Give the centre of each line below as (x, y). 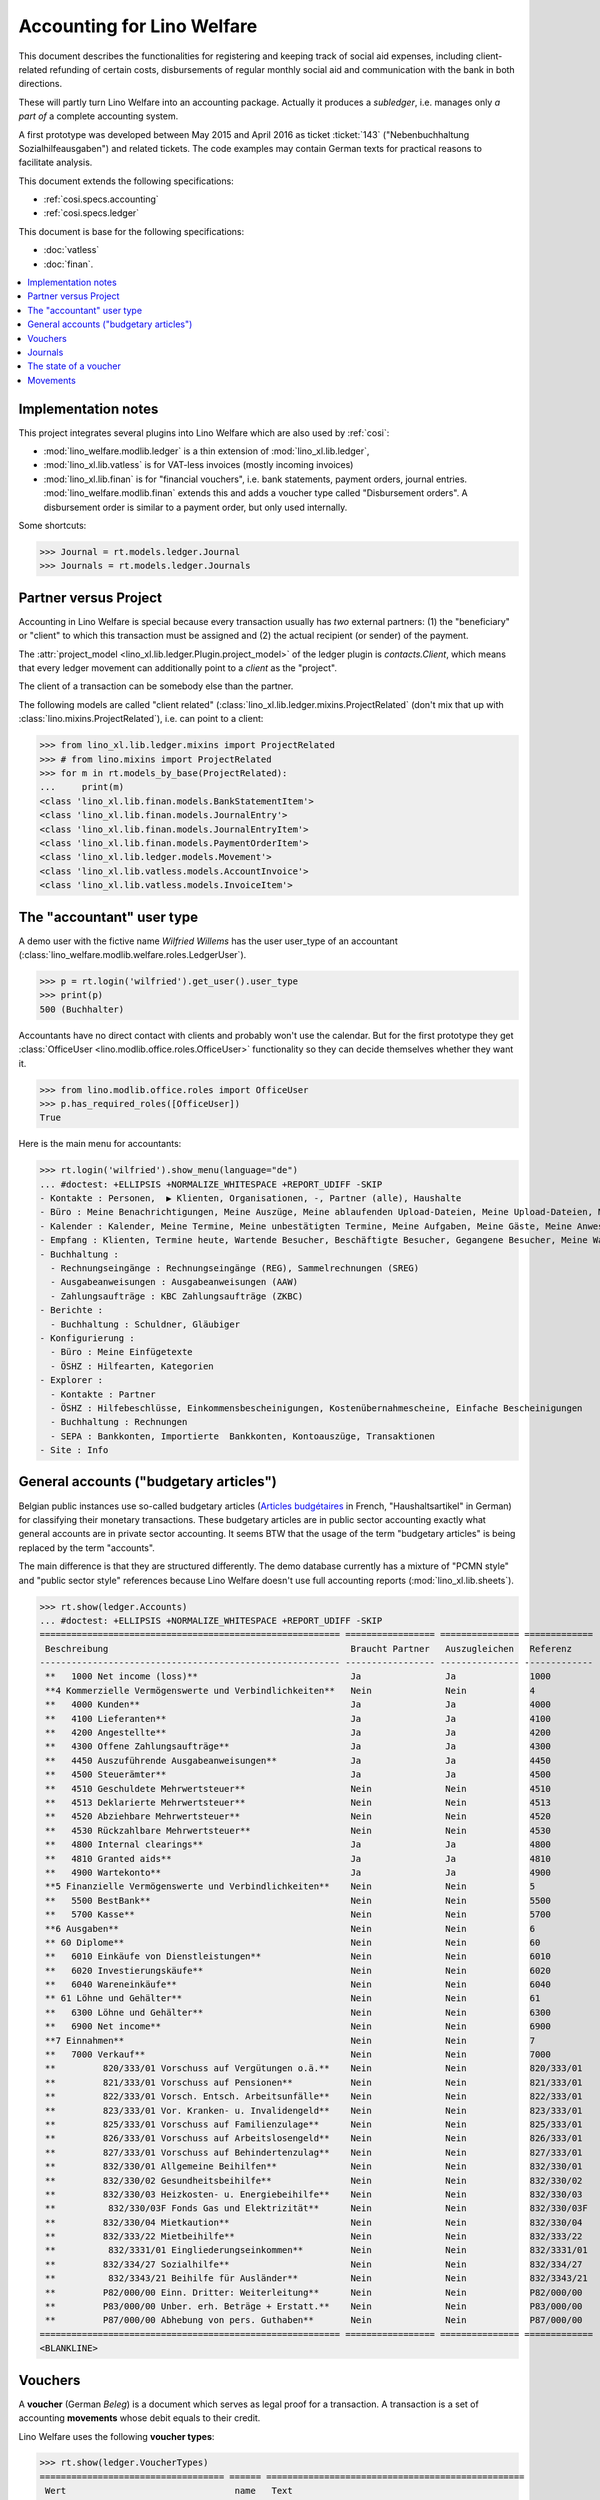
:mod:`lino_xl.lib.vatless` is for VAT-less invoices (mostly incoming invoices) (198, 465)
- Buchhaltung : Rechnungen (119, 1422)
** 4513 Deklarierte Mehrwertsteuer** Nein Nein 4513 (298, 1802)
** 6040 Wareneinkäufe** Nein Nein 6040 (298, 1984)
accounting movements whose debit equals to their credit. (139, 2418)
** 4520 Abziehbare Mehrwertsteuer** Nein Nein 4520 (298, 1816)
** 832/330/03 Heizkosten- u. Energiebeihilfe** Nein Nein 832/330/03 (314, 2194)
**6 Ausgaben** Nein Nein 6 (290, 1928)
